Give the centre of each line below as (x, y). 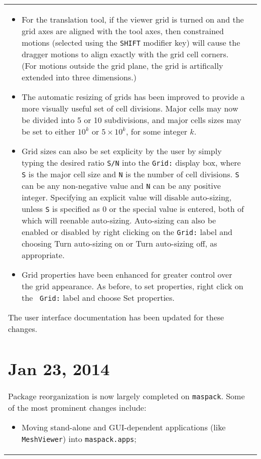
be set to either (48, 131)
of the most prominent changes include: (77, 408)
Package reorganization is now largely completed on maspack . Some (126, 396)
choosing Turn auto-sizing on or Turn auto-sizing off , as (119, 243)
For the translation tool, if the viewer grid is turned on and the (133, 19)
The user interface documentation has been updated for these (116, 317)
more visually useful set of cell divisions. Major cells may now (130, 108)
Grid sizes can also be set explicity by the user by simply (122, 151)
